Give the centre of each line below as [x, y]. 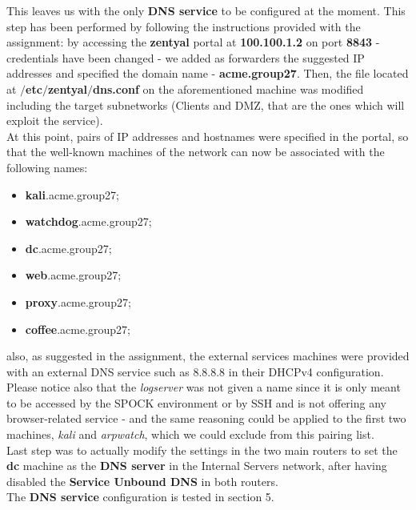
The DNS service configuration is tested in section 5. [140, 497]
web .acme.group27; [73, 275]
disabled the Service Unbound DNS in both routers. [142, 481]
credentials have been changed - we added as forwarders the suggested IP [186, 57]
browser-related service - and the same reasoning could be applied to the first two [206, 418]
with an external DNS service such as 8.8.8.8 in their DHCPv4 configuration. [195, 371]
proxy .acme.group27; [78, 301]
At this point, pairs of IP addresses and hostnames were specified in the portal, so [208, 136]
